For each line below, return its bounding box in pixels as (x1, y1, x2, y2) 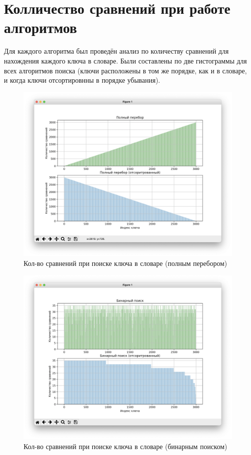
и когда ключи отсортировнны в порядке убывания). (4, 75, 161, 85)
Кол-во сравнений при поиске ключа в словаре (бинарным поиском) (24, 441, 227, 451)
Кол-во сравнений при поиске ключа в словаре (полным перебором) (24, 258, 227, 268)
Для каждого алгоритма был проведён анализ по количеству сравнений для (4, 46, 229, 56)
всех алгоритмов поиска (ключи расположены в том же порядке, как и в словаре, (4, 65, 247, 75)
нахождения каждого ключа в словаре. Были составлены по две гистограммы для (4, 55, 247, 65)
